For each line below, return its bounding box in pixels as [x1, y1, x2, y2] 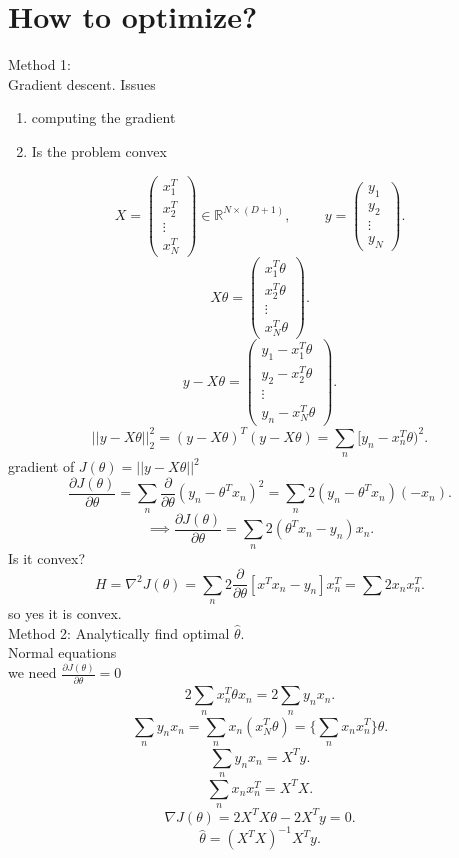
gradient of [8, 456, 75, 477]
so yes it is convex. [8, 603, 122, 624]
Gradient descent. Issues [8, 73, 156, 94]
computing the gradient [31, 107, 176, 128]
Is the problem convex [31, 140, 167, 161]
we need [8, 662, 57, 683]
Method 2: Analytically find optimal [8, 622, 230, 643]
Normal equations [8, 642, 117, 663]
